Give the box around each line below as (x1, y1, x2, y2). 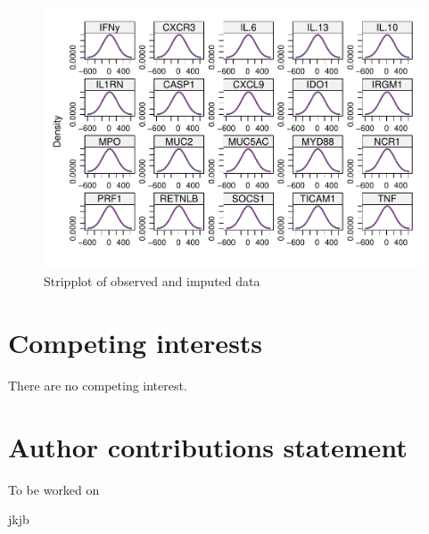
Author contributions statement (8, 428, 408, 464)
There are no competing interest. (8, 375, 187, 394)
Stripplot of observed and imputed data (44, 272, 260, 291)
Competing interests (8, 324, 263, 360)
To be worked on (8, 480, 100, 498)
